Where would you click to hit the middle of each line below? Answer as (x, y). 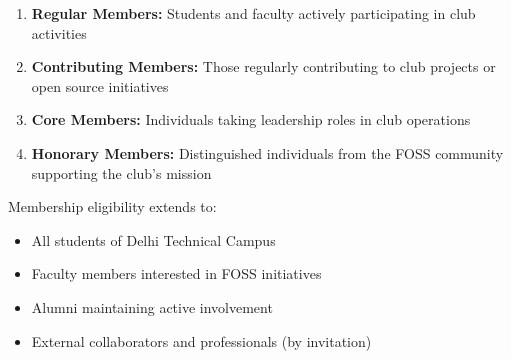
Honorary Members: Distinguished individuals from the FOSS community (267, 152)
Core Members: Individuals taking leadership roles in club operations (251, 119)
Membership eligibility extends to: (112, 206)
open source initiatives (100, 85)
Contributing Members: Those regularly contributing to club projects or (263, 66)
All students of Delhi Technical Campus (153, 239)
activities (59, 32)
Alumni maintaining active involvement (152, 306)
